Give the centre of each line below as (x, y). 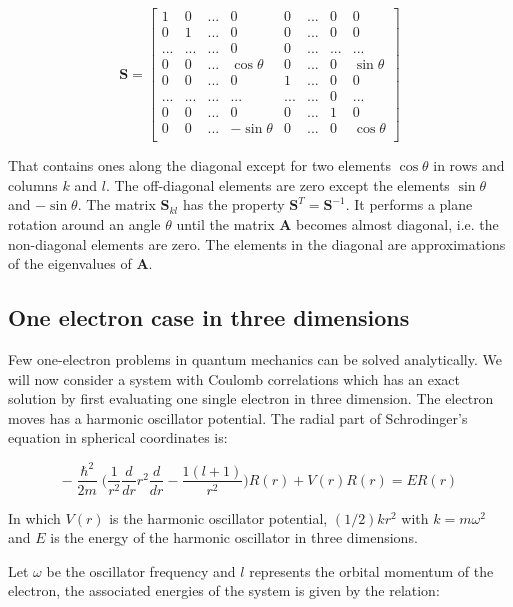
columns (33, 184)
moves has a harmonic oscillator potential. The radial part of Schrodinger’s (238, 417)
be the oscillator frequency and (141, 570)
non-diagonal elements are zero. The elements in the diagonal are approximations (257, 243)
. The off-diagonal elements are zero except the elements (277, 184)
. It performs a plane (409, 204)
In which (34, 517)
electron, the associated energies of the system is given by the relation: (224, 590)
